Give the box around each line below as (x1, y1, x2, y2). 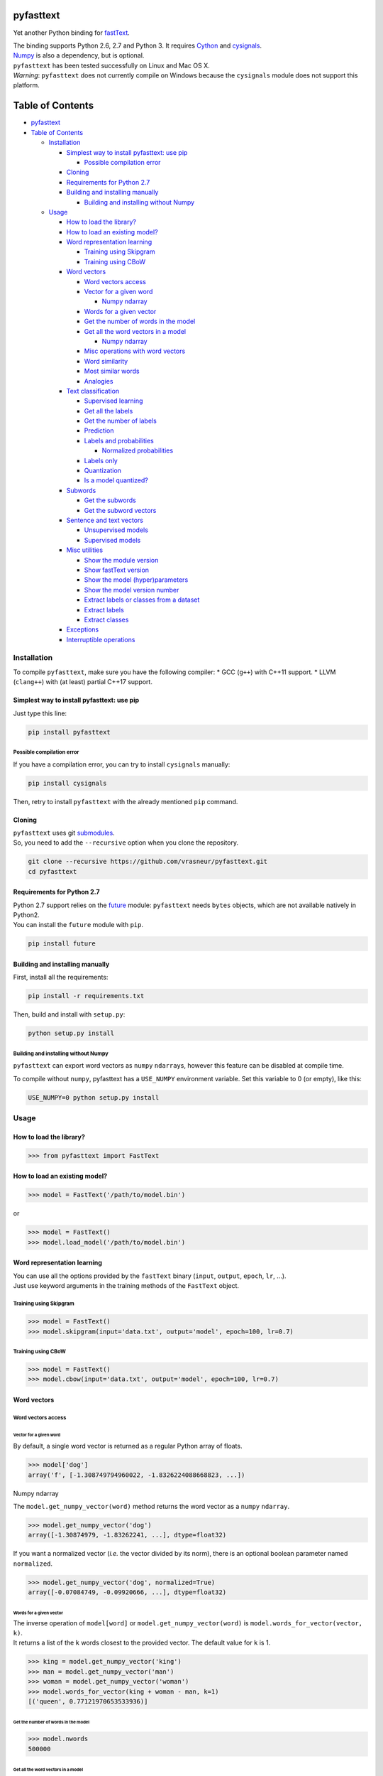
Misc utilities (66, 546, 103, 554)
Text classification (66, 386, 120, 395)
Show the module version (84, 556, 159, 564)
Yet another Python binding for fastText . (13, 28, 131, 37)
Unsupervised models (84, 526, 149, 534)
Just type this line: (13, 709, 67, 718)
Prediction (84, 426, 114, 435)
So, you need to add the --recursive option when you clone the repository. (13, 838, 239, 847)
